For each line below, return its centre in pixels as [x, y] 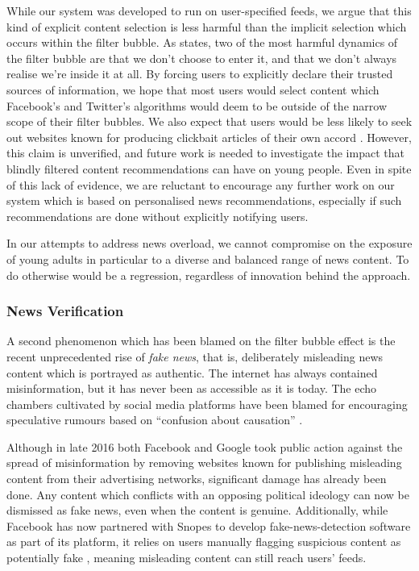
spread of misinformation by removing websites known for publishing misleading [204, 463]
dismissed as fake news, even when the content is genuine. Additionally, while [197, 510]
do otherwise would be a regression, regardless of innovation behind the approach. [209, 275]
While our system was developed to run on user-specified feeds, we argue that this [209, 10]
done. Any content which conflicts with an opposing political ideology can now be [208, 494]
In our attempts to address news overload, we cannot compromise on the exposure [209, 243]
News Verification [65, 311]
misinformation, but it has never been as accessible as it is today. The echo [192, 388]
